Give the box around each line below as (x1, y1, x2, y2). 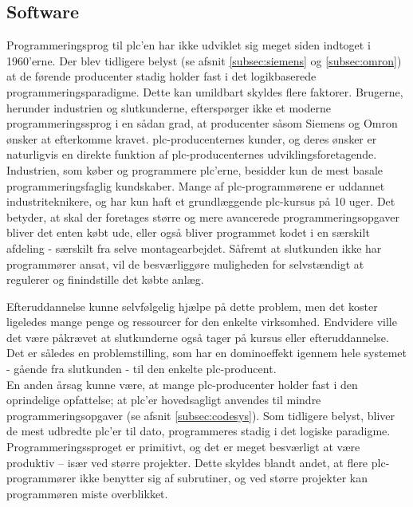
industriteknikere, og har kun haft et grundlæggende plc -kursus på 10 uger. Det (6, 193, 395, 210)
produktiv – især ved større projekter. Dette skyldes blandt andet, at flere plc (6, 454, 386, 470)
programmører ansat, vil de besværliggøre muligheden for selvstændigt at (6, 255, 364, 272)
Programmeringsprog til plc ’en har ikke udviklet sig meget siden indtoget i (6, 37, 371, 53)
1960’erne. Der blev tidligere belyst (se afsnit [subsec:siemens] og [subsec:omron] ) (6, 52, 402, 69)
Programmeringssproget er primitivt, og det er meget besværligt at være (6, 438, 360, 455)
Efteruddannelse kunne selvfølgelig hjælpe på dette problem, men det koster (6, 297, 378, 314)
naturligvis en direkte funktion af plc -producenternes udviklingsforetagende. (6, 146, 377, 163)
